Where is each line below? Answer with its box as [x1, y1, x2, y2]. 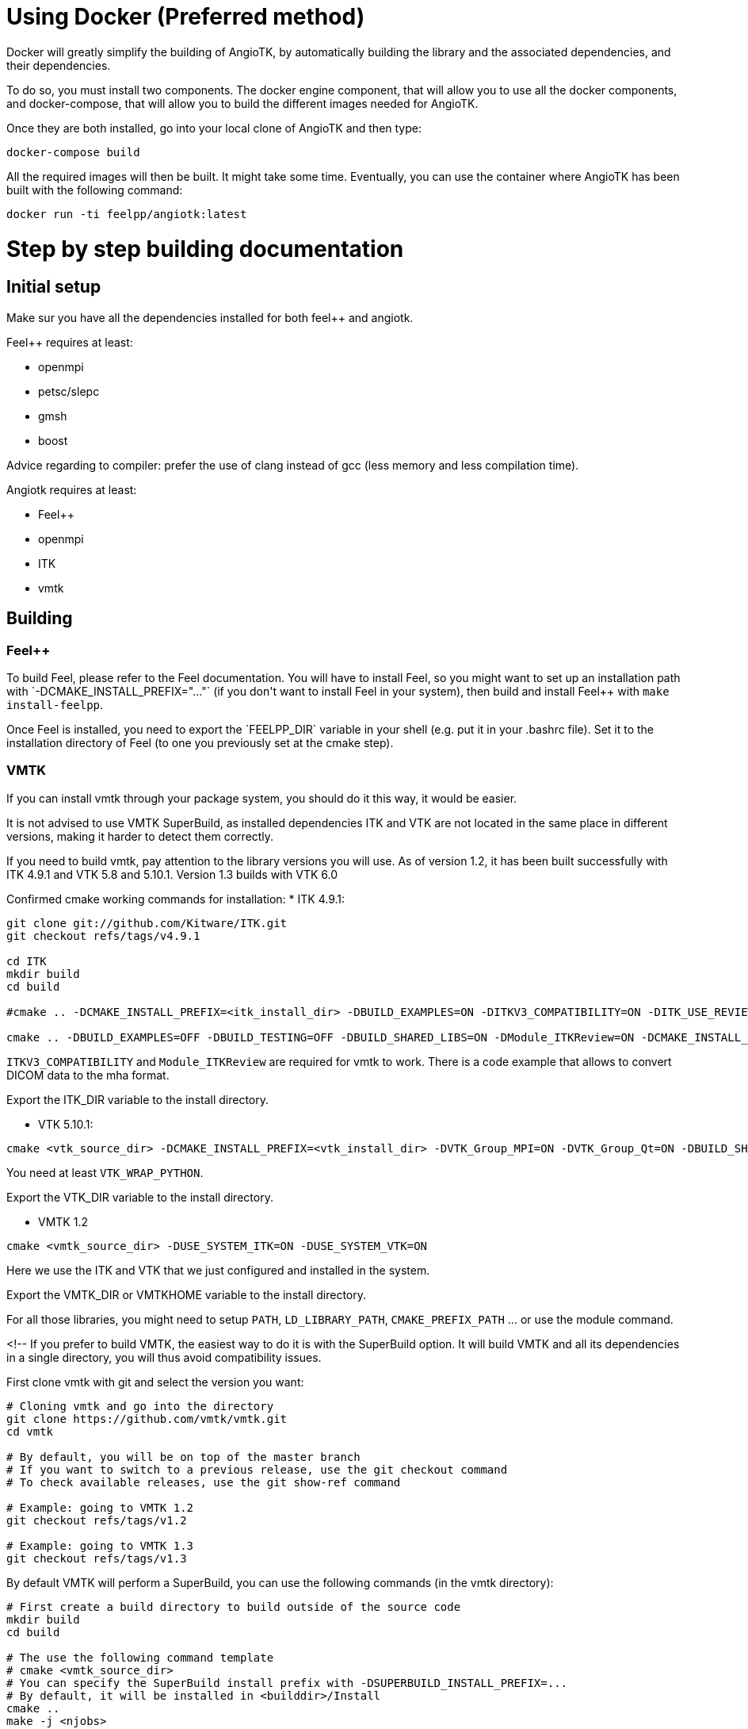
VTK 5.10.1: [38, 1117, 93, 1131]
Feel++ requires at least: [6, 335, 133, 349]
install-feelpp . [6, 697, 104, 711]
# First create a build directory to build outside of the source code [6, 1600, 461, 1613]
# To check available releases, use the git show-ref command [6, 1475, 401, 1489]
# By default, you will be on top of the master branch [6, 1450, 361, 1463]
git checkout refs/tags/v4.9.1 [6, 929, 200, 942]
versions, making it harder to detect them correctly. [6, 829, 274, 843]
